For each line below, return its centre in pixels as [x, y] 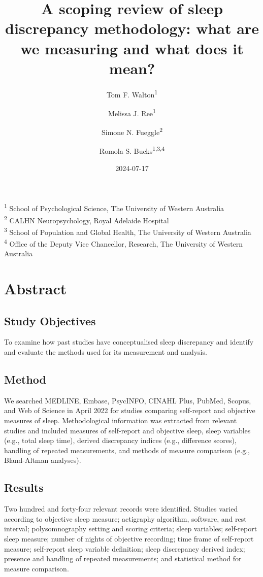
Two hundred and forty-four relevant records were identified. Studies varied [121, 509]
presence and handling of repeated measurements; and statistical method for [123, 558]
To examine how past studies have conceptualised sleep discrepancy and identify [129, 342]
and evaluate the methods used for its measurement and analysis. [106, 352]
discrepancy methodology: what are [132, 28]
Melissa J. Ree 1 [132, 112]
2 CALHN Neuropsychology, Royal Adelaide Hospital [87, 219]
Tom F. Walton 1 [132, 93]
